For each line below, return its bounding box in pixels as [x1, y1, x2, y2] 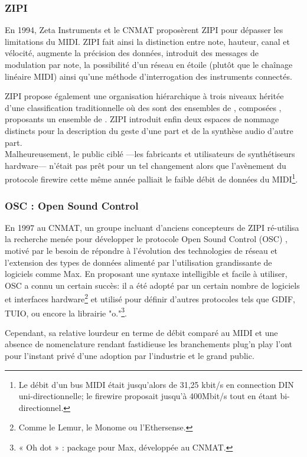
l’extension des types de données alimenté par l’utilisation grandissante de [5, 256, 272, 268]
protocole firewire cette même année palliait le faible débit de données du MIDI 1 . [5, 171, 298, 185]
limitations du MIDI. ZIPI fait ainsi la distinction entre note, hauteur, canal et [5, 35, 290, 47]
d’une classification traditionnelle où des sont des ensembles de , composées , [5, 101, 282, 113]
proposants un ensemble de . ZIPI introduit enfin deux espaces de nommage [5, 113, 279, 125]
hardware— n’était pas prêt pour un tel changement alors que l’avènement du [5, 159, 286, 171]
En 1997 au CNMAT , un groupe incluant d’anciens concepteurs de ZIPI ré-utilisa [5, 221, 299, 233]
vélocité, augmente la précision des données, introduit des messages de [5, 47, 259, 59]
